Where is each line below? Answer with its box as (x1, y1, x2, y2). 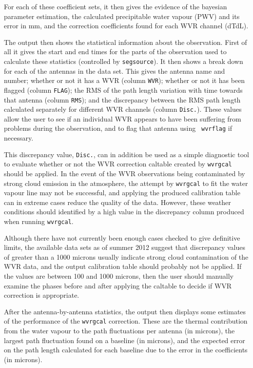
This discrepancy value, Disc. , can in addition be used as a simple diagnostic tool (4, 149, 249, 159)
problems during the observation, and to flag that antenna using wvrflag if (4, 123, 232, 133)
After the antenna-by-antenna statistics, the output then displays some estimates (4, 306, 246, 316)
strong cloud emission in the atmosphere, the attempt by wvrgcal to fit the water (4, 178, 248, 188)
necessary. (4, 133, 34, 143)
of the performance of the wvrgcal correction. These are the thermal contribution (4, 316, 248, 326)
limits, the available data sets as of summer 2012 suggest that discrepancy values (4, 242, 245, 252)
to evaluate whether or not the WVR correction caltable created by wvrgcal (4, 159, 232, 169)
